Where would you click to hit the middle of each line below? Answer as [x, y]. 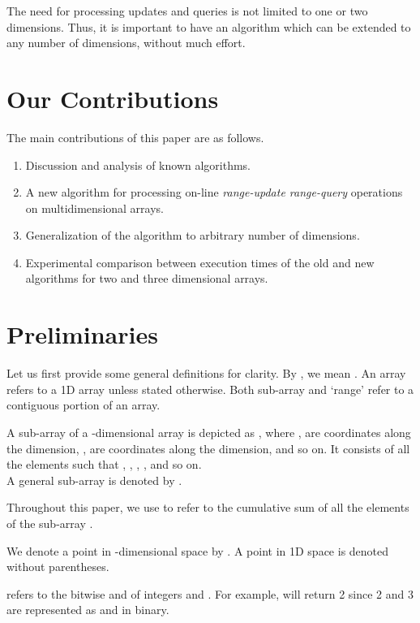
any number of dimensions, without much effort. [126, 43]
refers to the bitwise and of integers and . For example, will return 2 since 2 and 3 [210, 593]
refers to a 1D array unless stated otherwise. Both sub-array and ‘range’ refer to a [210, 389]
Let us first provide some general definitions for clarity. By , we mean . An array [206, 373]
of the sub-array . [50, 523]
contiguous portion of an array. [84, 405]
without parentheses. [58, 567]
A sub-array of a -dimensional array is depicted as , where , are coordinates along [209, 432]
